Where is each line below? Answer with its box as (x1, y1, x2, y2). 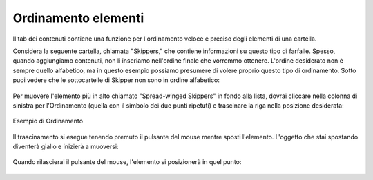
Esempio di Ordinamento (12, 117, 83, 126)
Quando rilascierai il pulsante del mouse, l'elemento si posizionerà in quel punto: (12, 158, 242, 166)
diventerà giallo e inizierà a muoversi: (12, 142, 119, 151)
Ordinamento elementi (12, 10, 144, 26)
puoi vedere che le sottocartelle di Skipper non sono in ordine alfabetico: (12, 76, 220, 84)
